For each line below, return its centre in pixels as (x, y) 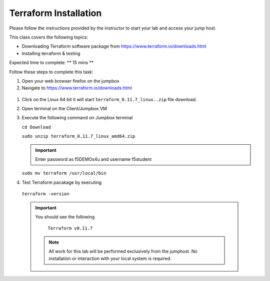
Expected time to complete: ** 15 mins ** (51, 63)
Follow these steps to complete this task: (51, 72)
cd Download (36, 127)
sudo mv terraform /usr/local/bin (64, 173)
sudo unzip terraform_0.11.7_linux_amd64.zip (78, 136)
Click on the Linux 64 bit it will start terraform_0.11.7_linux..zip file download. (109, 99)
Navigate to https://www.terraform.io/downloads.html (77, 88)
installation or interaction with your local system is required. (110, 258)
